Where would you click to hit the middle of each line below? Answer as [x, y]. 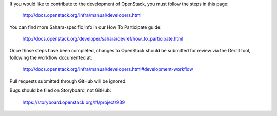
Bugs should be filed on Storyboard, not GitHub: [60, 90]
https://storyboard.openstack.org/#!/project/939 [74, 102]
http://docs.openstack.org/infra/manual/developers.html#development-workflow [108, 69]
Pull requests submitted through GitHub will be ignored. [68, 81]
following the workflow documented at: [51, 57]
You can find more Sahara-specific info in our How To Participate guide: [85, 27]
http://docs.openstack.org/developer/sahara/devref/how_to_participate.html [103, 39]
